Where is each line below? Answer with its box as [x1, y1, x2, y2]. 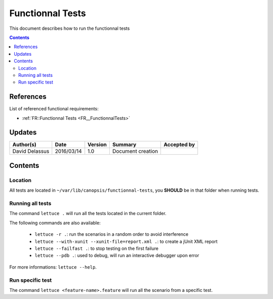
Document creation [112, 148, 158, 155]
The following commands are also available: [9, 220, 101, 226]
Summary [112, 141, 136, 148]
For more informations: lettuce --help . [9, 264, 97, 270]
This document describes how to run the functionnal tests [9, 25, 130, 31]
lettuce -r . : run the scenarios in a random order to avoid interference [34, 231, 189, 237]
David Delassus [12, 148, 50, 155]
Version [87, 141, 107, 148]
